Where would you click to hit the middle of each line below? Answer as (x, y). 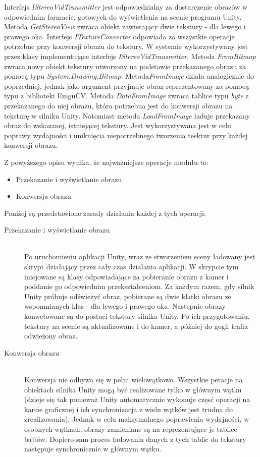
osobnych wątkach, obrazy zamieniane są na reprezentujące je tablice (131, 429)
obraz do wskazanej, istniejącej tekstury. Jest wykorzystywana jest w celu (118, 125)
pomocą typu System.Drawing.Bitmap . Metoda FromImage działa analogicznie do (129, 76)
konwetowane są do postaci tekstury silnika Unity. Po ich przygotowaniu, (137, 316)
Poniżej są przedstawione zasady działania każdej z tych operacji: (105, 213)
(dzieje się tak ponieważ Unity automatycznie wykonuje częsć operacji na (137, 399)
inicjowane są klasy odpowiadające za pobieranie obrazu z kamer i (126, 276)
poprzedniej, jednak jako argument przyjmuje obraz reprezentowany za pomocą (127, 85)
